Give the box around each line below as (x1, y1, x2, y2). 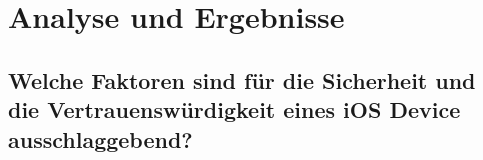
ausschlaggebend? (8, 123, 193, 154)
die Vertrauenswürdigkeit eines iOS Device (8, 94, 461, 125)
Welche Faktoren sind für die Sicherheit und (8, 64, 476, 95)
